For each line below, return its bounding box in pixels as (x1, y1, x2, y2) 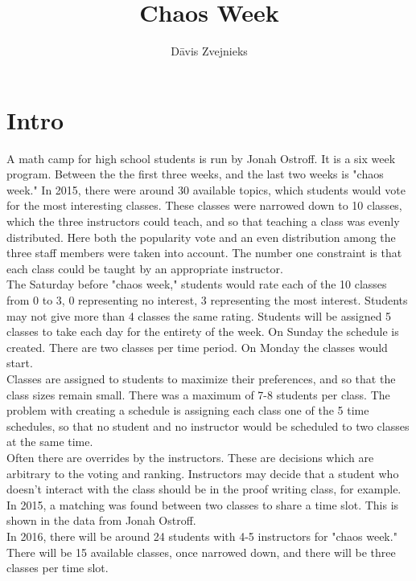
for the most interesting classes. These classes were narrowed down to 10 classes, (6, 197, 402, 214)
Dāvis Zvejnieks (171, 43, 248, 59)
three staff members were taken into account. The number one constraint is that (6, 244, 402, 261)
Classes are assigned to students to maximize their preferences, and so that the (6, 370, 396, 387)
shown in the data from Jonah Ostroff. (6, 512, 196, 529)
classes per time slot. (6, 559, 109, 576)
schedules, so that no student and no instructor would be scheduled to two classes (6, 417, 410, 434)
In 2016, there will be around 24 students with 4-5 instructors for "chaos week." (6, 527, 397, 544)
